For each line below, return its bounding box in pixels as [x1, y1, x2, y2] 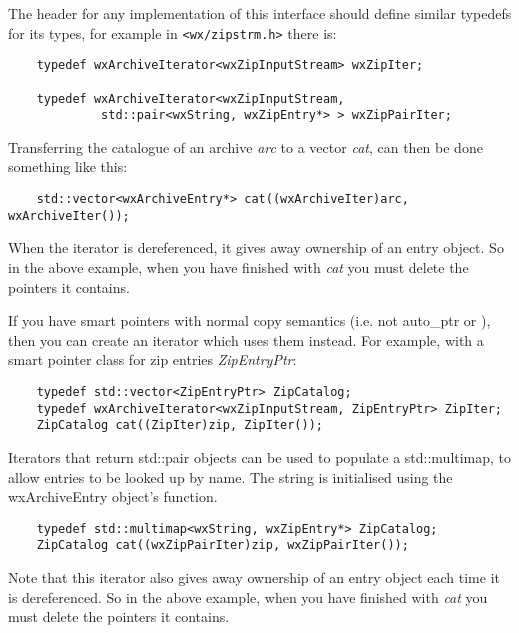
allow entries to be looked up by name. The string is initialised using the [8, 466, 453, 487]
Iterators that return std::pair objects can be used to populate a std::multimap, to [8, 446, 512, 467]
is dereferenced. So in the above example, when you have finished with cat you [8, 586, 488, 607]
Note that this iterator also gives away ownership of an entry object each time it [8, 567, 500, 587]
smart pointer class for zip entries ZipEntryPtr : [8, 349, 297, 370]
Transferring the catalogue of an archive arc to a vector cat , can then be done [8, 136, 483, 157]
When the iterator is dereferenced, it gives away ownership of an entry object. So [8, 237, 504, 258]
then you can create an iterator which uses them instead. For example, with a [8, 329, 484, 350]
